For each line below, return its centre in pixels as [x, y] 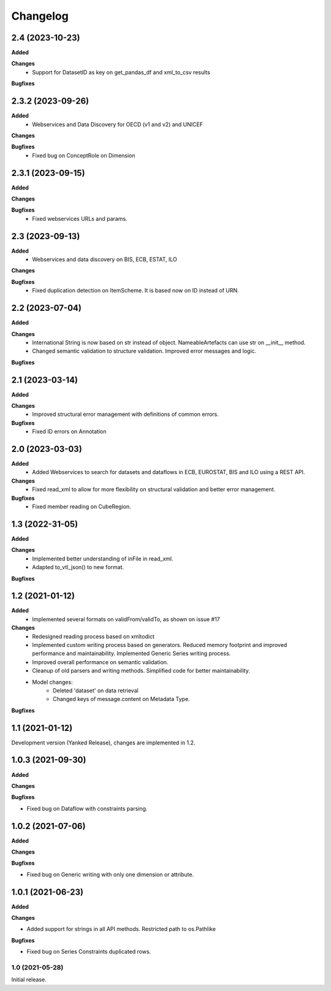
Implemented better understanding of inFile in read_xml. [103, 559]
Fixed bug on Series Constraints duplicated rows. [89, 952]
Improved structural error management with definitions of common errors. [125, 415]
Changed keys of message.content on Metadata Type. [121, 699]
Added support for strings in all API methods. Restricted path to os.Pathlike [121, 929]
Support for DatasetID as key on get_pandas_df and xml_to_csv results [121, 72]
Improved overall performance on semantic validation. [100, 662]
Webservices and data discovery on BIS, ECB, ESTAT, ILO [105, 259]
